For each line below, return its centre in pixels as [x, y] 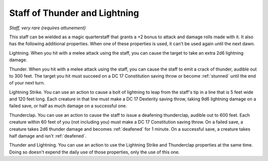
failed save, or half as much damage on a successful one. [68, 106]
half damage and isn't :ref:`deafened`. [48, 136]
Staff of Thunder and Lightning [74, 13]
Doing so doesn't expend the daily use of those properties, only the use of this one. [95, 152]
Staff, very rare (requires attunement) [48, 28]
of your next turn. [27, 83]
